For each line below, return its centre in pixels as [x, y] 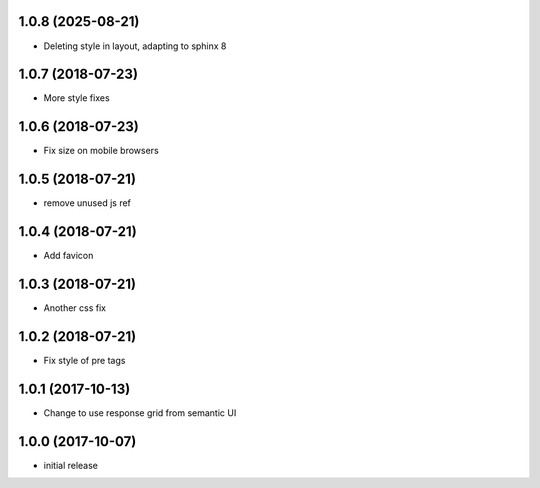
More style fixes [76, 98]
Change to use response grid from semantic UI [140, 412]
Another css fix [75, 308]
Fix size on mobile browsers [101, 151]
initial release [71, 465]
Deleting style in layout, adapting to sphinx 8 [135, 46]
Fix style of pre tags [84, 360]
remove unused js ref [87, 203]
